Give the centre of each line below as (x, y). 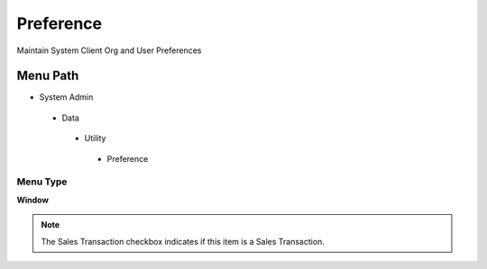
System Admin (66, 97)
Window (33, 200)
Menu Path (48, 76)
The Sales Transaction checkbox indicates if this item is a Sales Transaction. (183, 241)
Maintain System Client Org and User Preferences (109, 50)
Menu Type (42, 182)
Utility (95, 139)
